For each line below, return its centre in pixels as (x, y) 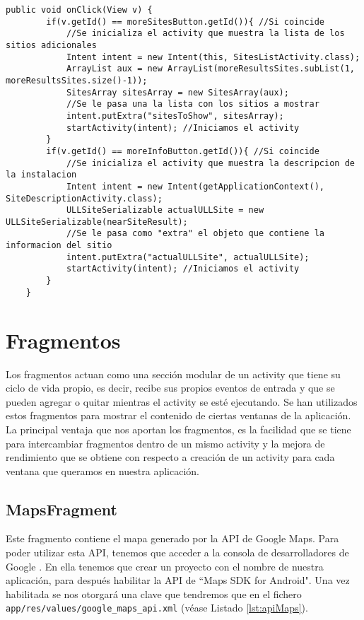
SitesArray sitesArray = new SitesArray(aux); (177, 92)
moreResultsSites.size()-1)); (77, 80)
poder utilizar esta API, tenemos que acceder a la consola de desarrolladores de (177, 552)
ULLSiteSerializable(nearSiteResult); (97, 222)
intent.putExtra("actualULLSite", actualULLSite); (188, 257)
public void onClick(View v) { (79, 10)
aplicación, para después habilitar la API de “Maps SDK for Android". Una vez (178, 580)
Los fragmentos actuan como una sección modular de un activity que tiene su (173, 374)
